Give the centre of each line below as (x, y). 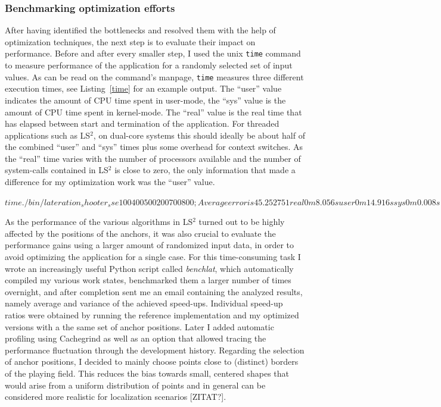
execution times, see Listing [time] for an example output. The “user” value (143, 88)
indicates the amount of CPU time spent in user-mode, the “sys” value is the (145, 100)
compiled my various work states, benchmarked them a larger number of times (148, 280)
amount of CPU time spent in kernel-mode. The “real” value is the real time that (153, 112)
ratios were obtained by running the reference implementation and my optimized (152, 315)
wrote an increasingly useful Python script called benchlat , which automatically (149, 268)
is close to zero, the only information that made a (205, 170)
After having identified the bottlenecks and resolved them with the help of (140, 30)
